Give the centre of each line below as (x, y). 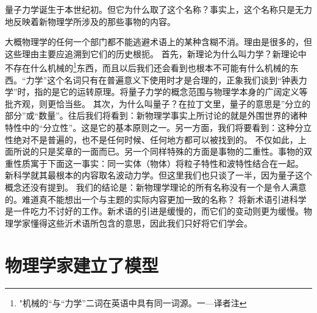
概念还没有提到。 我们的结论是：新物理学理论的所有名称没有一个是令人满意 (156, 187)
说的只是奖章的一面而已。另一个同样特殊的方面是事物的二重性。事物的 (162, 151)
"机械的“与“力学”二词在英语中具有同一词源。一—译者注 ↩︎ (133, 303)
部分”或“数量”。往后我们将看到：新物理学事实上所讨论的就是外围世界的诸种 (156, 115)
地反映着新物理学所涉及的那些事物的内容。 (90, 21)
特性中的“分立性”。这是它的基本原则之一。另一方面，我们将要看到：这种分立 (158, 127)
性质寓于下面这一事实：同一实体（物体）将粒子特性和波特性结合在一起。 (158, 163)
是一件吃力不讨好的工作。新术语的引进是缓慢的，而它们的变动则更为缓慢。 (154, 211)
